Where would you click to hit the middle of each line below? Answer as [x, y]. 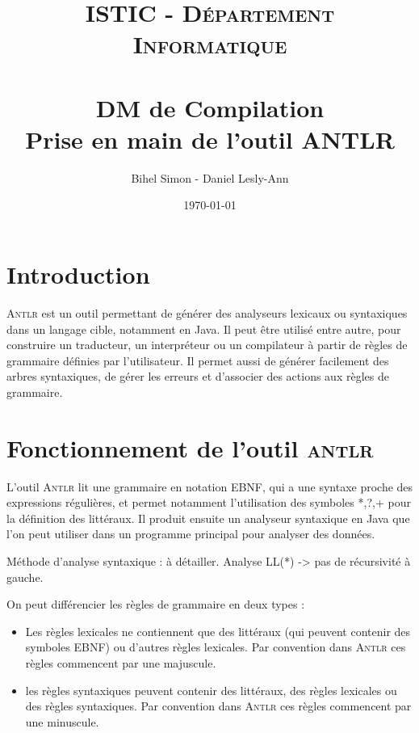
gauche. [25, 577]
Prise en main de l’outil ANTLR [210, 139]
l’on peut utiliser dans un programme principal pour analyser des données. [191, 534]
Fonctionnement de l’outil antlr [190, 447]
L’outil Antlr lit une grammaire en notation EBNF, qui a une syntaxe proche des [210, 486]
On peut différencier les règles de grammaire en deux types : [156, 604]
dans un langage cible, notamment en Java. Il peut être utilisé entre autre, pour [204, 329]
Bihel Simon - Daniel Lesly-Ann [210, 177]
